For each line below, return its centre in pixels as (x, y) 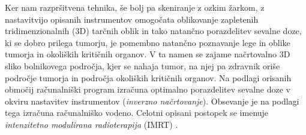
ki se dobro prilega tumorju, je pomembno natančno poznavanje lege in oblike (148, 42)
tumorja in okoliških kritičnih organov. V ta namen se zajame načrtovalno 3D (148, 54)
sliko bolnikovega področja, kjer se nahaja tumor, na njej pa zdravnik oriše (142, 65)
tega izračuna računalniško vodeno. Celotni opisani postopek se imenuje (137, 113)
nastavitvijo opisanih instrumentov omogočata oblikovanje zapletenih (132, 19)
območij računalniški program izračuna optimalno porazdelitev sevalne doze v (148, 89)
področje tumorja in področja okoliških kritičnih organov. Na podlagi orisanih (148, 77)
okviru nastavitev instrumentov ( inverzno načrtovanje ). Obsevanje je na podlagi (152, 101)
